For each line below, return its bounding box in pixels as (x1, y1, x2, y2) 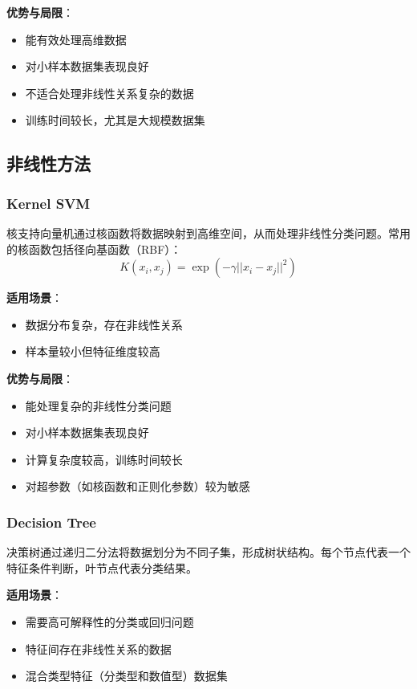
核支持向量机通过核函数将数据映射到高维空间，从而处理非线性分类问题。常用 (6, 224, 411, 241)
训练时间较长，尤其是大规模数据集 (25, 112, 205, 128)
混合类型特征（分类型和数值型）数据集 (25, 667, 228, 684)
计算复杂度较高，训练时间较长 (25, 450, 183, 467)
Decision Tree (6, 512, 96, 532)
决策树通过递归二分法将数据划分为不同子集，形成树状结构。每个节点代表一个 (6, 544, 411, 561)
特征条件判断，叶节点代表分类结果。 (6, 559, 197, 576)
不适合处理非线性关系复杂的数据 (25, 84, 194, 101)
